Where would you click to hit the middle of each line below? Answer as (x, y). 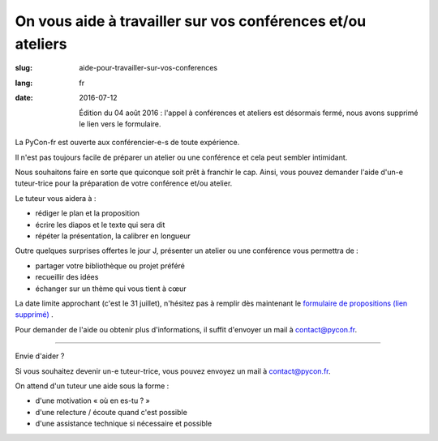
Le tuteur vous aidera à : (56, 198)
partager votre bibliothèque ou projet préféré (110, 265)
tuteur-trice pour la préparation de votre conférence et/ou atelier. (124, 183)
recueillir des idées (67, 277)
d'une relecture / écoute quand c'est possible (112, 412)
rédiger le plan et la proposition (87, 213)
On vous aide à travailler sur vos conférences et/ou (191, 21)
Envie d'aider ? (40, 356)
